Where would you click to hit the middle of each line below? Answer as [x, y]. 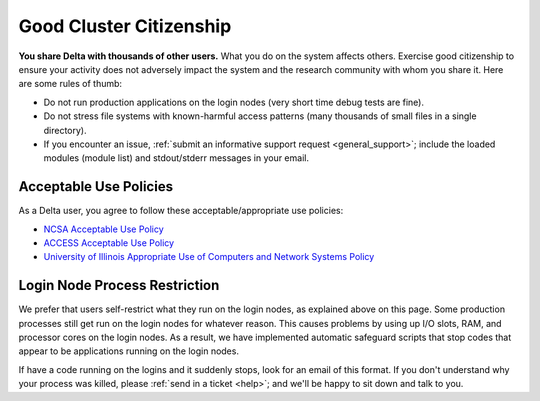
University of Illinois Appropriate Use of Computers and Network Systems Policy [209, 257]
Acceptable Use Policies [96, 186]
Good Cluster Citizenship [125, 26]
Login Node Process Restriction [119, 285]
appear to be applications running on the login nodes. [129, 351]
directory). [65, 130]
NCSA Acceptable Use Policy [103, 229]
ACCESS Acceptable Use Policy [109, 242]
